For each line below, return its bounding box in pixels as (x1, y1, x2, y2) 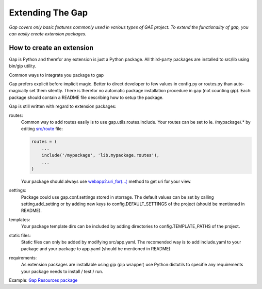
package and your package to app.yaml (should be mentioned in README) (21, 246, 171, 252)
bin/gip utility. (9, 63, 36, 69)
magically (9, 88, 29, 94)
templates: (9, 216, 30, 223)
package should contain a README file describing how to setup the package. (9, 95, 164, 100)
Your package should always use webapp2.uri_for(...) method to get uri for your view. (21, 178, 192, 184)
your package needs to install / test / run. (21, 268, 104, 274)
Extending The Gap (9, 7, 88, 18)
